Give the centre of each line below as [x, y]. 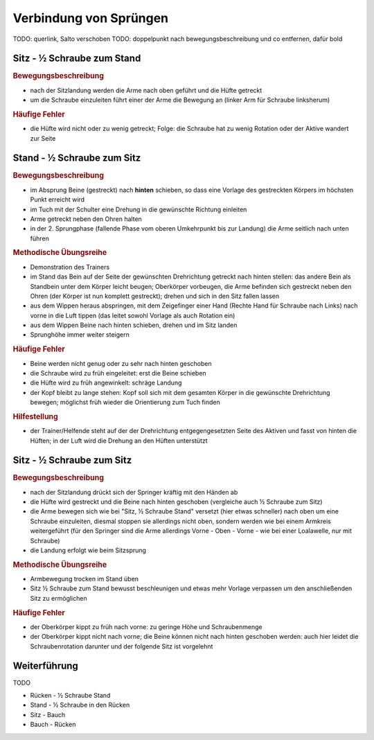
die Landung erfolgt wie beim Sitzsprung [88, 550]
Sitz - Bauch [48, 714]
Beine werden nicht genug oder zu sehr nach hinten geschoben [121, 363]
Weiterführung [46, 666]
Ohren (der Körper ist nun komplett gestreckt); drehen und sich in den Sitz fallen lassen [155, 296]
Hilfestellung [35, 416]
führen [40, 238]
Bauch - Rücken [53, 725]
